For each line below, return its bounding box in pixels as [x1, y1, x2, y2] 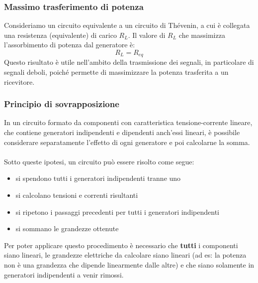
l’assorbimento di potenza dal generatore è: [4, 39, 135, 50]
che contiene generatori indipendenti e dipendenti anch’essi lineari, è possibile [4, 127, 240, 138]
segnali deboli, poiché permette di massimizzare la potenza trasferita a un [4, 67, 229, 77]
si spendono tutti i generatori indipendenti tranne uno [15, 173, 181, 183]
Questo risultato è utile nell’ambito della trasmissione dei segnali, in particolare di [4, 57, 254, 67]
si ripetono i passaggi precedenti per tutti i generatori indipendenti [15, 206, 219, 217]
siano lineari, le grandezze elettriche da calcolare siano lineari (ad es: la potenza [4, 250, 247, 260]
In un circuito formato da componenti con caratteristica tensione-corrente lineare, [4, 117, 253, 128]
